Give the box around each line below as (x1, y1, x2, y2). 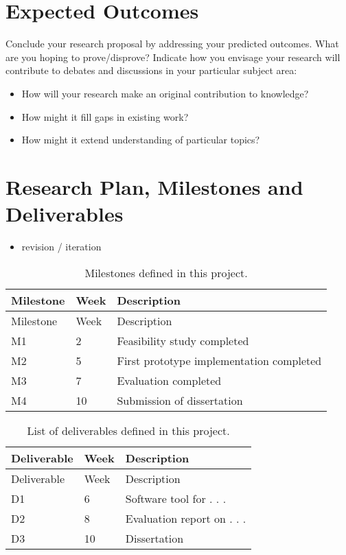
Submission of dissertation (117, 392, 243, 408)
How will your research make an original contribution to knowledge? (21, 86, 309, 100)
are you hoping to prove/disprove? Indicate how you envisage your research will (5, 49, 341, 64)
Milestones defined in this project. (84, 264, 248, 281)
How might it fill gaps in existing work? (21, 109, 189, 123)
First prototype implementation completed (117, 352, 322, 368)
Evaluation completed (117, 372, 222, 388)
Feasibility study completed (117, 332, 249, 349)
